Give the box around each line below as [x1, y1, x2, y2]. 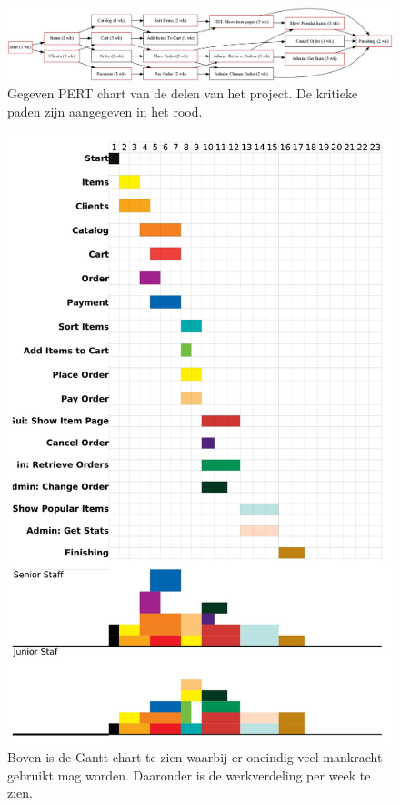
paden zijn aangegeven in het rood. [7, 101, 203, 120]
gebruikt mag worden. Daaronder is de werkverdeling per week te [7, 765, 371, 784]
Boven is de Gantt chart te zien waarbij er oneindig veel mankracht [7, 748, 383, 767]
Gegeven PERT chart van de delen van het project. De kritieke [7, 84, 358, 103]
